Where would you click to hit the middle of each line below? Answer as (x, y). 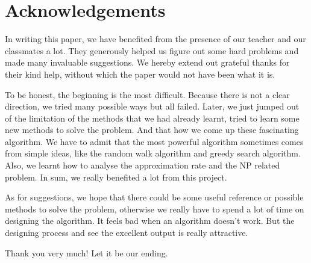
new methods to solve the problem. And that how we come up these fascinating (152, 130)
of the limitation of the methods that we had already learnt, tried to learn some (152, 118)
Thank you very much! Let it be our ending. (86, 252)
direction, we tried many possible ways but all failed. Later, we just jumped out (152, 106)
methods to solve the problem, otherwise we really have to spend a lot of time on (155, 209)
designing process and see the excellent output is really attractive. (127, 233)
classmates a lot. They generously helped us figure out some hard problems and (152, 50)
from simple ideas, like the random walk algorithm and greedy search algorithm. (153, 153)
